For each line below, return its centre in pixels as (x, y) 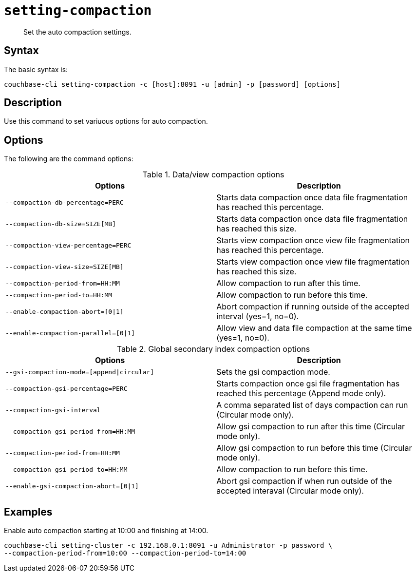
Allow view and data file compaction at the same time (314, 328)
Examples (28, 512)
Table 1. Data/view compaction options (213, 175)
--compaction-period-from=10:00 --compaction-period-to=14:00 (125, 553)
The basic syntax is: (36, 69)
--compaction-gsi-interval (53, 410)
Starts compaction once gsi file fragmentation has (308, 384)
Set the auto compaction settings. (77, 32)
